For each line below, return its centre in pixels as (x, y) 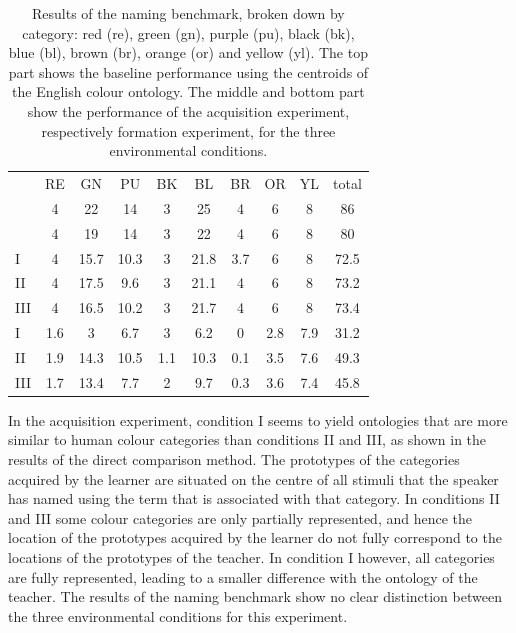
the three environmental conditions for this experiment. (178, 615)
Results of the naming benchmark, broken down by (188, 13)
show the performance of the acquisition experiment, (188, 110)
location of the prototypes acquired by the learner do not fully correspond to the (255, 537)
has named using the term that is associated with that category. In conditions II (254, 498)
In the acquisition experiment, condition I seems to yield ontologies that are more (258, 419)
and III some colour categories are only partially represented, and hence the (240, 517)
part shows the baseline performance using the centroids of (188, 71)
